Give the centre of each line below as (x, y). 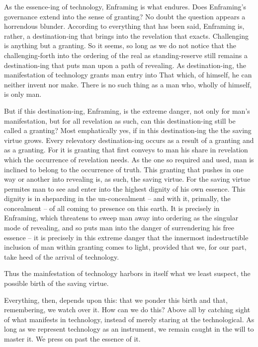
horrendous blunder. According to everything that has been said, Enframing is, (124, 26)
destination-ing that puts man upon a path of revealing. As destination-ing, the (125, 65)
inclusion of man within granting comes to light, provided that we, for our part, (125, 247)
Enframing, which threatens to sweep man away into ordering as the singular (121, 218)
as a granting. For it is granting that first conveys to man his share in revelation (126, 150)
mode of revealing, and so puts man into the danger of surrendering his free (119, 228)
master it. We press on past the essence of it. (72, 339)
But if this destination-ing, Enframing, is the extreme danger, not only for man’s (127, 110)
